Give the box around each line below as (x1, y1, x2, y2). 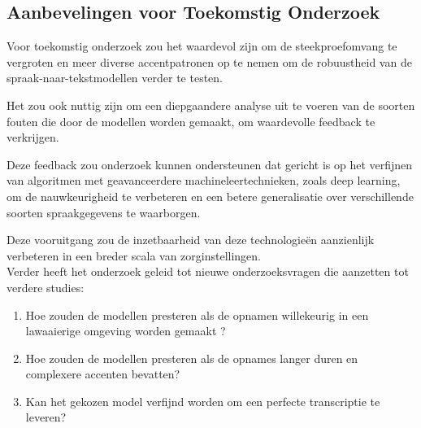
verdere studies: (7, 278, 85, 295)
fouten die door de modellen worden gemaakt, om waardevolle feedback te (7, 112, 375, 129)
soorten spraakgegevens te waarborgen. (7, 203, 201, 221)
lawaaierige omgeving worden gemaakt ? (25, 322, 226, 339)
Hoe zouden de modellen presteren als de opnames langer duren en (25, 349, 358, 366)
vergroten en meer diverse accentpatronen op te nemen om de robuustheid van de (7, 53, 412, 70)
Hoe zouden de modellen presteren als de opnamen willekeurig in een (25, 306, 369, 323)
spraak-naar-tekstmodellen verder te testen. (7, 69, 223, 86)
